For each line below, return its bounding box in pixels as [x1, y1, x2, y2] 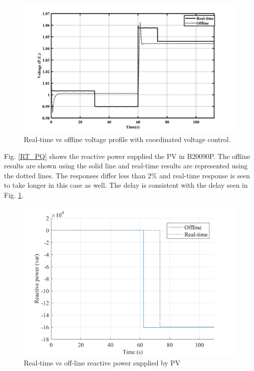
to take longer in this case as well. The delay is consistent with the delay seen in [4, 180, 248, 190]
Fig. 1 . [4, 189, 24, 200]
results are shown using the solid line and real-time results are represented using [4, 160, 248, 171]
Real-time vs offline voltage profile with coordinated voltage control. [24, 134, 231, 144]
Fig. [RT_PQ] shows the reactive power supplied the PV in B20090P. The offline [4, 150, 251, 161]
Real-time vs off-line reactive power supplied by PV [24, 357, 181, 368]
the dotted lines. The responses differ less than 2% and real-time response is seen [4, 170, 250, 180]
